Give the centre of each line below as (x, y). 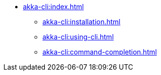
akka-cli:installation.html (81, 22)
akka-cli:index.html (53, 7)
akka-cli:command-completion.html (100, 52)
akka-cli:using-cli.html (78, 37)
